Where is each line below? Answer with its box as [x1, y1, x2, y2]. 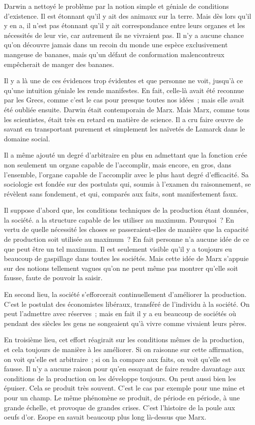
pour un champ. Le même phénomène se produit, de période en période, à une [4, 392, 240, 402]
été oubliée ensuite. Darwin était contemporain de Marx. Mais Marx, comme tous [4, 104, 250, 114]
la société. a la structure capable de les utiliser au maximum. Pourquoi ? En [4, 214, 234, 225]
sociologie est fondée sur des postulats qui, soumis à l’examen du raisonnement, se [4, 179, 251, 189]
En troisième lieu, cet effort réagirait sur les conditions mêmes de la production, [4, 334, 245, 345]
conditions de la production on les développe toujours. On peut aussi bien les [4, 373, 236, 383]
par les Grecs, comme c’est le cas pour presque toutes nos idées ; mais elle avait [4, 95, 245, 105]
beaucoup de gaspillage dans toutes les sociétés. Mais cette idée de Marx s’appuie [4, 253, 249, 263]
